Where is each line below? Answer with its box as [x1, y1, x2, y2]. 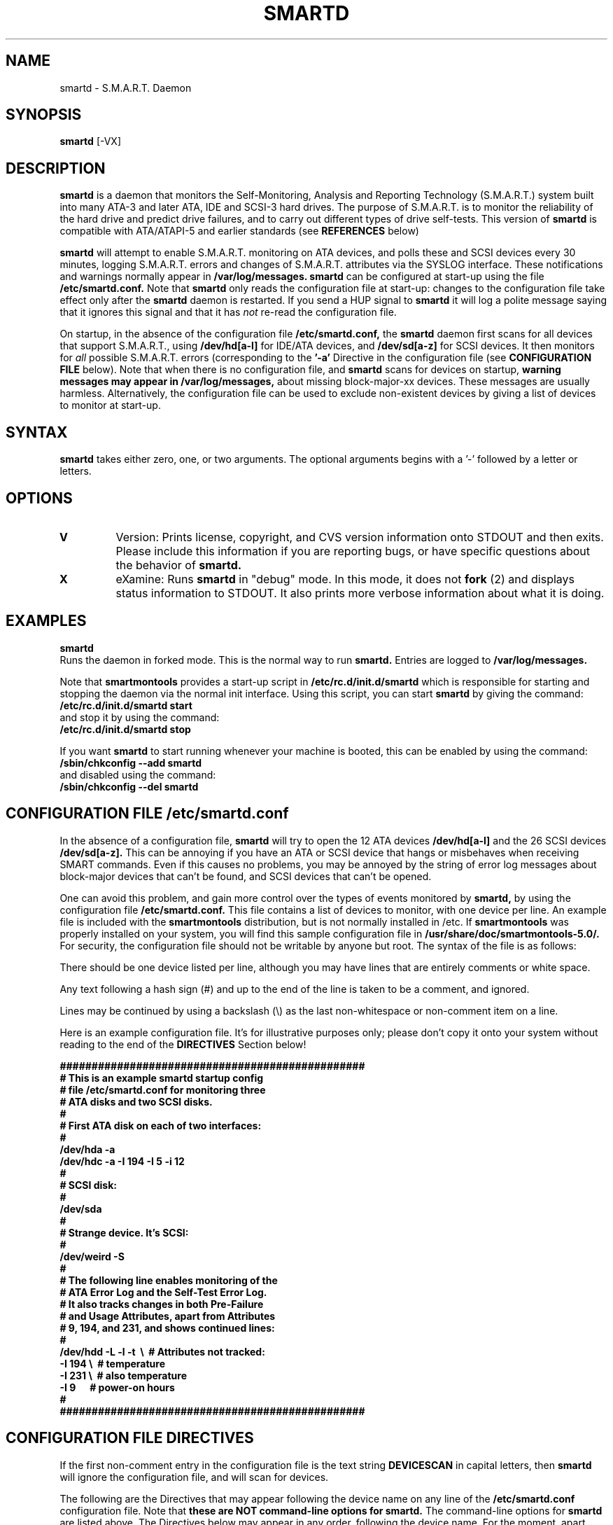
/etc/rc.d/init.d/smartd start [59, 699, 192, 711]
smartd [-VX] [59, 135, 122, 148]
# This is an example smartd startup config [59, 1071, 264, 1084]
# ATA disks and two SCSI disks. [59, 1095, 213, 1108]
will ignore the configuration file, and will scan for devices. [59, 1470, 329, 1483]
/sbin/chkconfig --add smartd [59, 756, 202, 769]
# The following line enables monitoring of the [59, 1274, 278, 1286]
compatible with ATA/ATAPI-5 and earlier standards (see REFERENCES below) [59, 225, 419, 237]
